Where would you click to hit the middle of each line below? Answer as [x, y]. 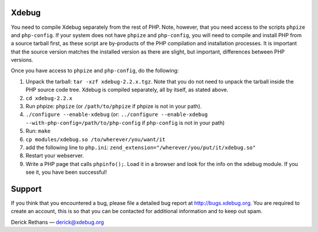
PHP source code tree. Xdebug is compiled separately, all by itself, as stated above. [127, 90]
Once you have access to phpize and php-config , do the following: [95, 71]
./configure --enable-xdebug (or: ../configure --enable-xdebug [117, 114]
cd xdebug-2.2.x [49, 98]
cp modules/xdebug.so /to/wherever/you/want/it [96, 139]
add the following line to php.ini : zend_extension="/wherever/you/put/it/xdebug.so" [141, 147]
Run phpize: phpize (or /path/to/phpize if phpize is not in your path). [114, 107]
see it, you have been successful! [66, 172]
